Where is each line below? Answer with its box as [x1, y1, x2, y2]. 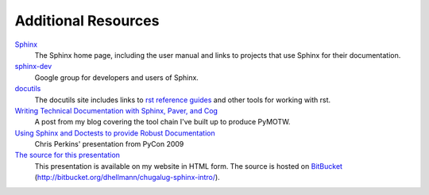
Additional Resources [14, 12, 160, 29]
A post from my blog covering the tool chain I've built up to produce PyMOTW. [34, 117, 291, 127]
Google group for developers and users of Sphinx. [34, 72, 199, 82]
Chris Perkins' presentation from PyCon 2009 [34, 140, 184, 149]
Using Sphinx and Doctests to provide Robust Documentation [14, 128, 215, 138]
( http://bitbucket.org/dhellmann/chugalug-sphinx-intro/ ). [34, 173, 220, 182]
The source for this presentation [14, 151, 121, 160]
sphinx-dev [14, 62, 52, 71]
